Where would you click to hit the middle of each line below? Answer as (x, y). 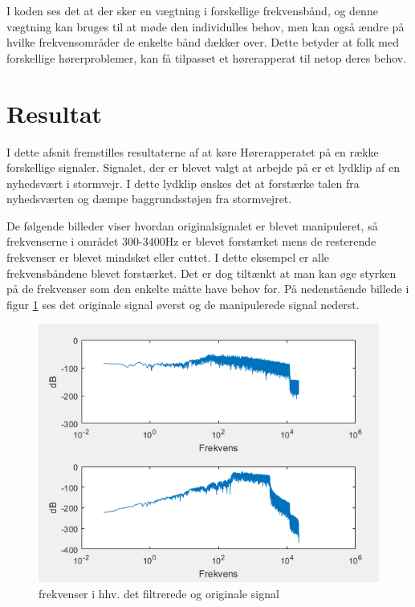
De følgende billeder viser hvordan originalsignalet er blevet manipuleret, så (192, 225)
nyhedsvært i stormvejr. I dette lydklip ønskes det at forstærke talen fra (183, 183)
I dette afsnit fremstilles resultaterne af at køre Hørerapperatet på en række (193, 151)
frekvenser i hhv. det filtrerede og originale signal (159, 593)
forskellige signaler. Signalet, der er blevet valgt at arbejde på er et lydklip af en (203, 167)
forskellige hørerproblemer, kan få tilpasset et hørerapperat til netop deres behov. (207, 57)
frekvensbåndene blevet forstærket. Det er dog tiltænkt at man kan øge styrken (201, 273)
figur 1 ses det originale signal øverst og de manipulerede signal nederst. (183, 304)
